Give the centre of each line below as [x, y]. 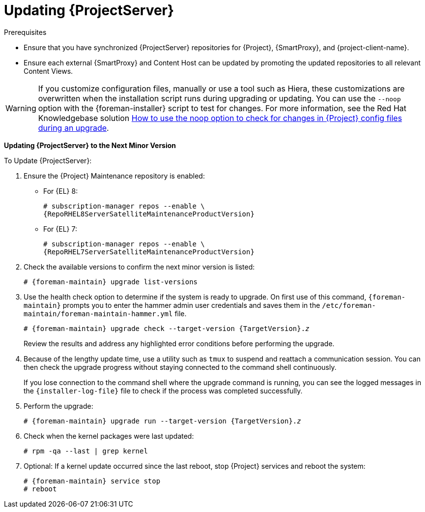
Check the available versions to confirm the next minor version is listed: [139, 267]
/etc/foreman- [349, 305]
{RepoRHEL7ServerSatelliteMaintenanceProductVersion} [149, 252]
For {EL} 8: [61, 191]
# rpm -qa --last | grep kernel [86, 451]
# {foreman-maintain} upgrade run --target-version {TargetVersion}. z [162, 421]
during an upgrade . [73, 128]
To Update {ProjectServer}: [48, 160]
